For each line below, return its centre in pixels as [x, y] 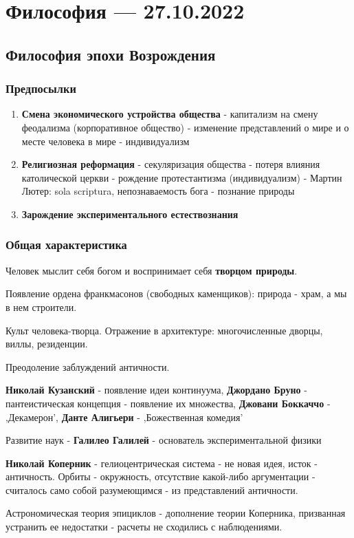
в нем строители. [41, 306]
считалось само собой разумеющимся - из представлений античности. [152, 489]
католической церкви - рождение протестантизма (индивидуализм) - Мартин [182, 177]
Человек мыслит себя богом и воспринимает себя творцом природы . [152, 270]
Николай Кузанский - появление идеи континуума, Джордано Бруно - [156, 390]
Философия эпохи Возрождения [111, 54]
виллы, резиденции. [47, 344]
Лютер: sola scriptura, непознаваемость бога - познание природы [158, 191]
